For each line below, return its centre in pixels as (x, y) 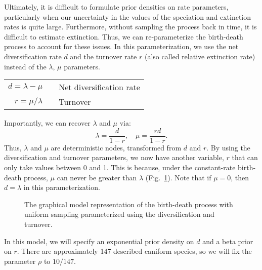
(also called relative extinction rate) (200, 56)
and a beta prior (228, 241)
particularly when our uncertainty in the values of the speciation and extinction (128, 16)
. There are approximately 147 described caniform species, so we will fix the (134, 251)
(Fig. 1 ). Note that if (178, 177)
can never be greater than (97, 177)
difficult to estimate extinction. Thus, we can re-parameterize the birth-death (124, 36)
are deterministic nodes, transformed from (116, 147)
